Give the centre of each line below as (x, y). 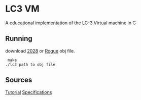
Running (19, 39)
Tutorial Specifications (29, 92)
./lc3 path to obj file (30, 64)
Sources (19, 80)
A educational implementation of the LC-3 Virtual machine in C (70, 23)
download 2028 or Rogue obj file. (40, 51)
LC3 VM (22, 9)
